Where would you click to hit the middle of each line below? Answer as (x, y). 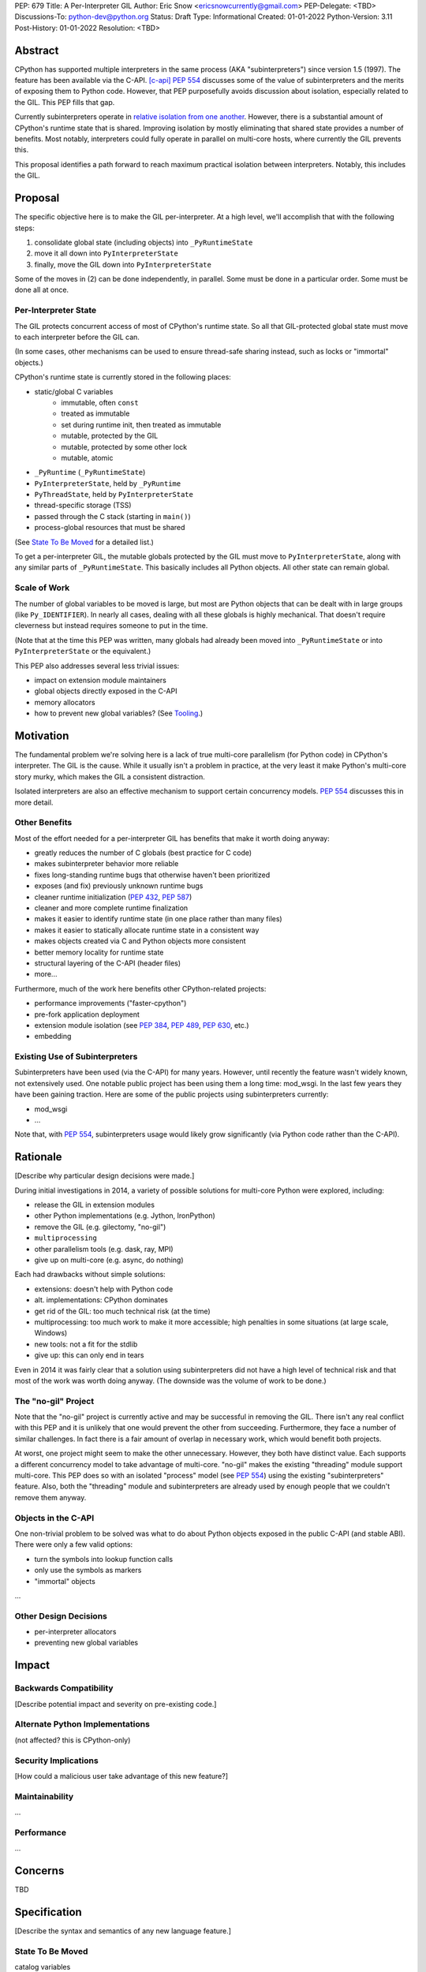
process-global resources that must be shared (110, 528)
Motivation (42, 736)
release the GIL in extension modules (95, 1205)
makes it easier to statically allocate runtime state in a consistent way (147, 930)
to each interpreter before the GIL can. (77, 337)
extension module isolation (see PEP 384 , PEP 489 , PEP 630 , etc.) (142, 1025)
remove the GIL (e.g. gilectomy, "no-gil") (100, 1227)
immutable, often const (100, 402)
